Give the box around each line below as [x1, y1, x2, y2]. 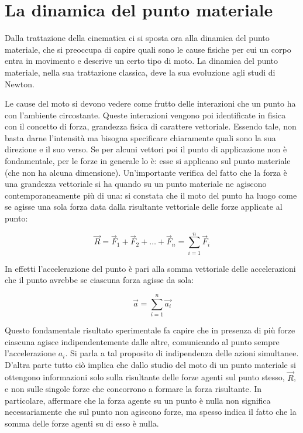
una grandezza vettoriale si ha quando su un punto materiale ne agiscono [5, 178, 267, 190]
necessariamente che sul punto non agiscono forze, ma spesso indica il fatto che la [5, 405, 297, 418]
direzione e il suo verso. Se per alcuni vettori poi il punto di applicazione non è [5, 143, 287, 155]
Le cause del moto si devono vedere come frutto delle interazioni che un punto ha [5, 97, 296, 110]
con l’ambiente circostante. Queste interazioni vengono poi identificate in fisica [5, 108, 286, 121]
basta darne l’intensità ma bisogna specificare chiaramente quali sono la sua [5, 131, 276, 144]
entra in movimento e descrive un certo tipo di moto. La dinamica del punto [5, 54, 278, 67]
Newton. [5, 77, 35, 90]
